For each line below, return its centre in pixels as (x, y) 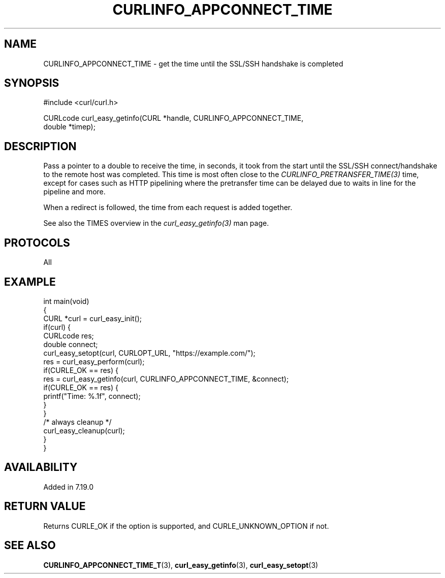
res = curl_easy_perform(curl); (94, 361)
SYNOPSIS (32, 83)
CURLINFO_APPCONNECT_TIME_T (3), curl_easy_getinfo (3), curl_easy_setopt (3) (181, 565)
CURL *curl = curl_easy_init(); (92, 318)
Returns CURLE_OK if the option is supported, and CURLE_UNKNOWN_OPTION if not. (186, 526)
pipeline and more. (74, 192)
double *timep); (69, 127)
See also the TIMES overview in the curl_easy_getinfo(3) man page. (156, 223)
